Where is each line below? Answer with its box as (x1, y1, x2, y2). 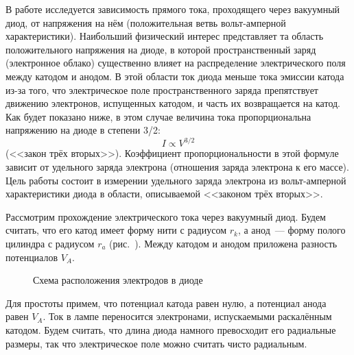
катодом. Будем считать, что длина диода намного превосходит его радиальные (5, 322, 336, 336)
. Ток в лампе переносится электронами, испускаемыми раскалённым (43, 309, 332, 323)
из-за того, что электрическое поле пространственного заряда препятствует (5, 82, 318, 97)
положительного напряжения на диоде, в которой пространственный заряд (5, 42, 316, 56)
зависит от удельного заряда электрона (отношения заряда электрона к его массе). (5, 160, 349, 174)
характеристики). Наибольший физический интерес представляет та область (5, 29, 324, 43)
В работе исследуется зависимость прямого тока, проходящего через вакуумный (5, 2, 340, 16)
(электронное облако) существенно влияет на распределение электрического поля (5, 56, 346, 70)
